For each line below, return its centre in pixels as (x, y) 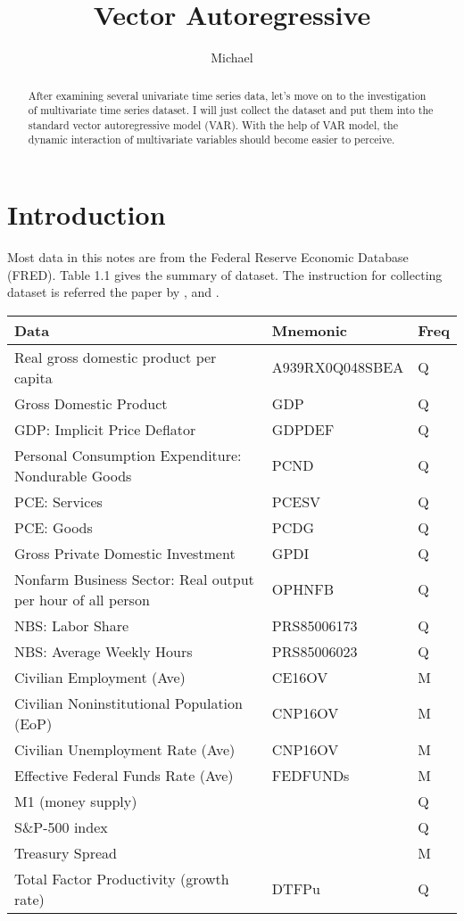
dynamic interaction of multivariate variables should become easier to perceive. (211, 140)
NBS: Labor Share (72, 625)
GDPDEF (303, 429)
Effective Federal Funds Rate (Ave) (124, 775)
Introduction (87, 214)
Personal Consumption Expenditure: (128, 455)
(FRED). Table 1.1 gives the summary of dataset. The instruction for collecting (225, 274)
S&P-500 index (61, 826)
